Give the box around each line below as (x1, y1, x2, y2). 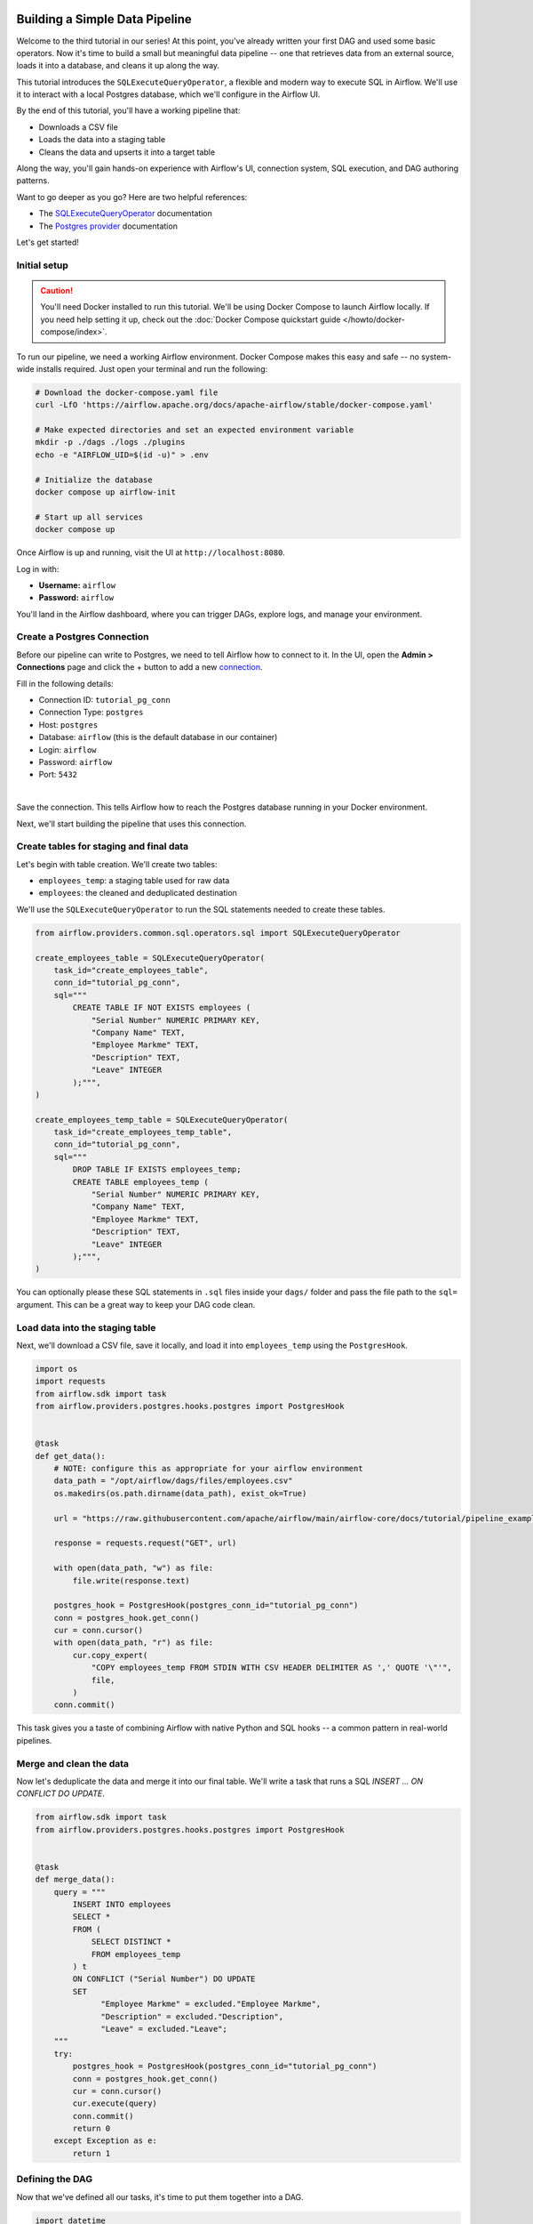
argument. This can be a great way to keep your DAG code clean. (16, 1299, 256, 1309)
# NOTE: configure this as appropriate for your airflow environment (53, 1463, 363, 1474)
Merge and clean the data (16, 1757, 129, 1769)
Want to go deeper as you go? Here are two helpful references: (16, 191, 248, 202)
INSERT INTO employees (72, 1899, 172, 1910)
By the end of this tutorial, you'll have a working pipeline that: (16, 105, 241, 116)
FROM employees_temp (91, 1949, 181, 1959)
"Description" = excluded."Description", (100, 2011, 284, 2021)
